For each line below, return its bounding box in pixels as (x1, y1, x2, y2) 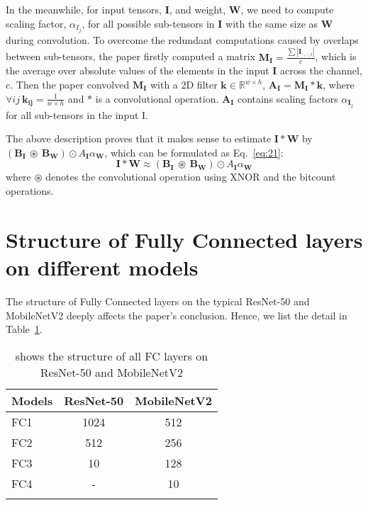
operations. (6, 183, 54, 198)
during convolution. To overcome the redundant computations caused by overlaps (6, 32, 359, 47)
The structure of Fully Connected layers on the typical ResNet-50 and (6, 293, 310, 308)
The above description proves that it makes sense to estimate (6, 131, 272, 146)
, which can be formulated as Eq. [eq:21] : (104, 144, 284, 159)
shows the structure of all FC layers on (15, 347, 208, 364)
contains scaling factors (237, 91, 338, 106)
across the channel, (280, 63, 362, 78)
